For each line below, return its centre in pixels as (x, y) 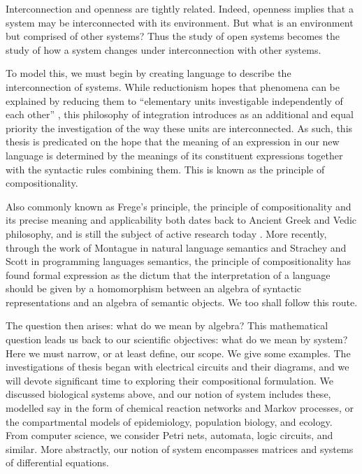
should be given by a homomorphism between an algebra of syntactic (154, 288)
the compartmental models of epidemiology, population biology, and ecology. (169, 421)
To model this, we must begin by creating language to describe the (149, 73)
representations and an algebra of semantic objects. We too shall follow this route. (182, 302)
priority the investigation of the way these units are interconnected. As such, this (179, 128)
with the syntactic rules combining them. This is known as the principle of (165, 169)
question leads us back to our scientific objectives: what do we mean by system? (177, 339)
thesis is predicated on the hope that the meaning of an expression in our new (173, 142)
